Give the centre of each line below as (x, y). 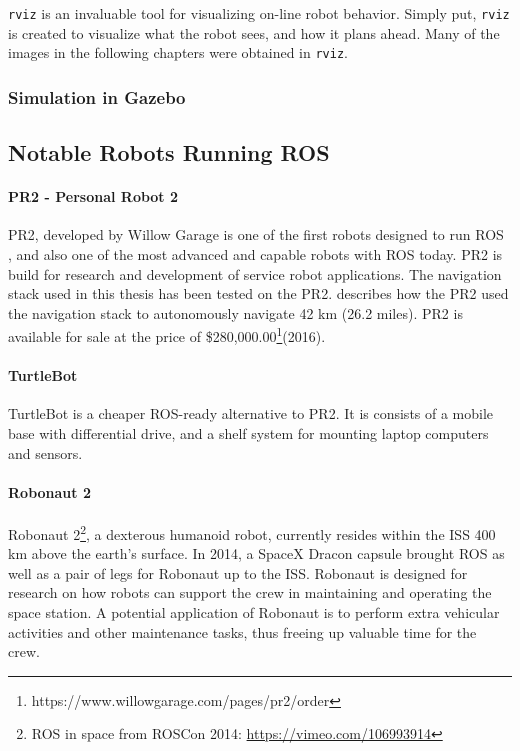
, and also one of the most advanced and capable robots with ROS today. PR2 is (255, 253)
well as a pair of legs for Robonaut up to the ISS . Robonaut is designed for (238, 572)
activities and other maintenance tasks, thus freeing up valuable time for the (242, 631)
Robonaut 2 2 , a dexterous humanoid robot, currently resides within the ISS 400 (252, 532)
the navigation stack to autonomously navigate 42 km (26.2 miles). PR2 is (235, 312)
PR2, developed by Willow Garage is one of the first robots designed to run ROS (256, 234)
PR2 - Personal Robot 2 (93, 196)
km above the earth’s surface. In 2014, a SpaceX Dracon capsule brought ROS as (256, 553)
